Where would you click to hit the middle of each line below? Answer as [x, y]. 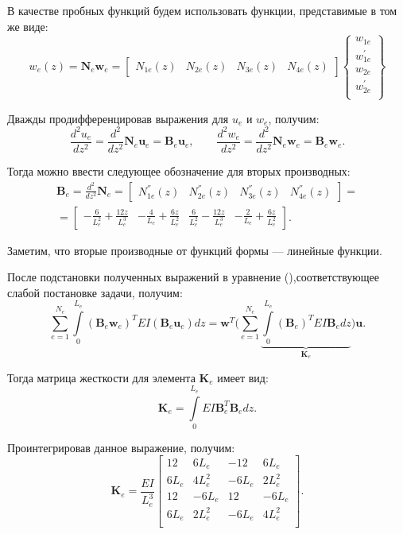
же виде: [28, 26]
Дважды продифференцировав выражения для [118, 118]
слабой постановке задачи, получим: [95, 292]
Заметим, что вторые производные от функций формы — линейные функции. [195, 250]
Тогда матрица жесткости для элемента [101, 377]
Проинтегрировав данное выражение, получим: [121, 447]
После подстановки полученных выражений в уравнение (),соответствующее [193, 277]
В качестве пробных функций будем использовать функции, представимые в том [202, 10]
